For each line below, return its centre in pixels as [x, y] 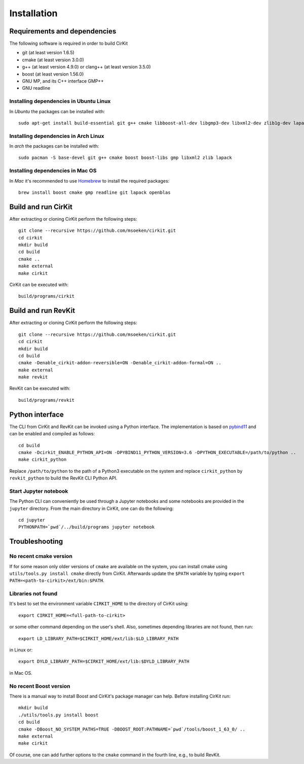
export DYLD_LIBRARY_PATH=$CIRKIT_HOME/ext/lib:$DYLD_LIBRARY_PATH [104, 662]
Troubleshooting [36, 542]
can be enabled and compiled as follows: [52, 434]
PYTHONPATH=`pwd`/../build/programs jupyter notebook [86, 527]
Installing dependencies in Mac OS [53, 171]
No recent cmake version [41, 557]
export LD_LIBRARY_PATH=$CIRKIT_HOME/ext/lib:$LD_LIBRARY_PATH [99, 638]
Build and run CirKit [41, 207]
